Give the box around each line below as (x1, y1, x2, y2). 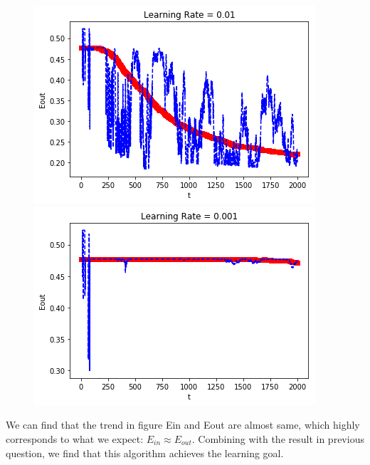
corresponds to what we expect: (6, 431, 144, 446)
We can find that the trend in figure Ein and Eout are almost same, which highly (6, 417, 360, 432)
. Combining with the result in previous (191, 431, 364, 446)
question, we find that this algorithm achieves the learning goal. (6, 445, 284, 460)
